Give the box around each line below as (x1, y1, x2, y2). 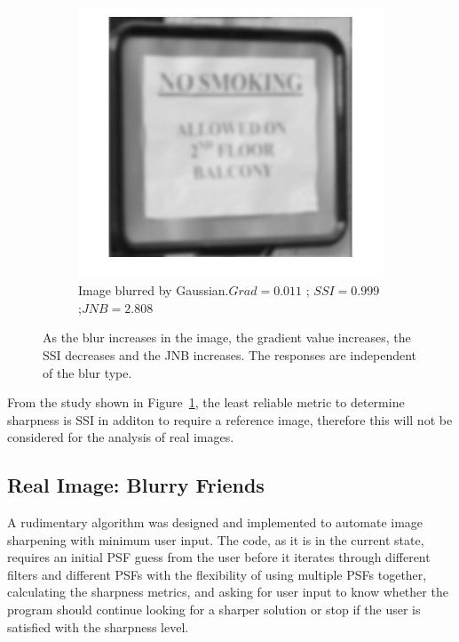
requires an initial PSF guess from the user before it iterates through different (7, 548, 431, 566)
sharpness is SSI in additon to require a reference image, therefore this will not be (7, 410, 453, 429)
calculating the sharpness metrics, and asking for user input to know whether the (7, 582, 448, 601)
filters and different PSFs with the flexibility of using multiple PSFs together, (7, 565, 427, 583)
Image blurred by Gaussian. (78, 281, 229, 300)
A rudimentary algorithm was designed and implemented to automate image (7, 513, 423, 532)
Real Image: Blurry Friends (7, 471, 265, 499)
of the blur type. (43, 363, 132, 381)
